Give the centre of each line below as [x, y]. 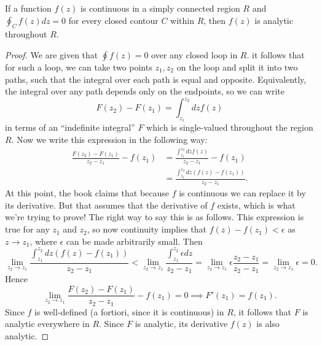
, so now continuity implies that [147, 229]
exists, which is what [256, 205]
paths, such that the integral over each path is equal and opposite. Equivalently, [156, 79]
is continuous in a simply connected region [160, 8]
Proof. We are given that [52, 54]
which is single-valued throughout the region [230, 127]
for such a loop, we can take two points [79, 67]
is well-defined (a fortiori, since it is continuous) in [129, 311]
